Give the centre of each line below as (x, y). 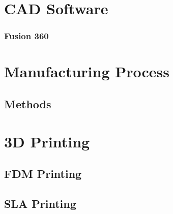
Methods (28, 103)
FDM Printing (43, 174)
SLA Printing (40, 203)
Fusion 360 (26, 36)
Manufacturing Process (87, 71)
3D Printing (47, 141)
